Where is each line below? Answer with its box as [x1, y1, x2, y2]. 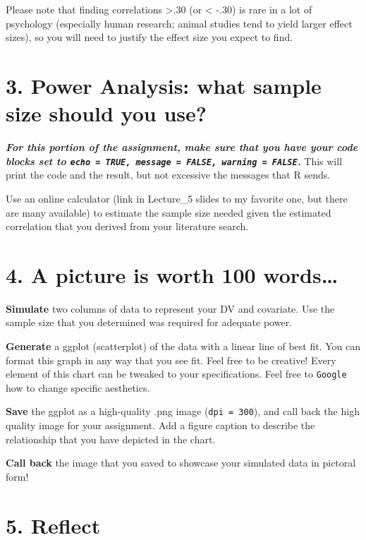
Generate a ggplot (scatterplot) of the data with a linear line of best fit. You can [6, 339, 360, 354]
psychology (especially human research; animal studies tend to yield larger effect [6, 16, 353, 30]
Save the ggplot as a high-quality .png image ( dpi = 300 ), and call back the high [6, 404, 360, 419]
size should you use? [6, 99, 207, 128]
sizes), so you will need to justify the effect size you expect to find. [6, 30, 293, 44]
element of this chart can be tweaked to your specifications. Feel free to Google [6, 366, 347, 381]
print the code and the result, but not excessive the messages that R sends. [6, 167, 331, 182]
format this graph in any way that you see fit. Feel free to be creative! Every [6, 352, 336, 367]
